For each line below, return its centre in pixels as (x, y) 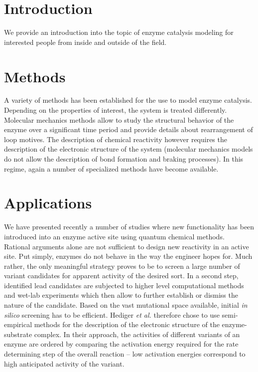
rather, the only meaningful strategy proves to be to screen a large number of (122, 266)
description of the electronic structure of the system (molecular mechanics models (129, 149)
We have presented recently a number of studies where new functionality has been (129, 227)
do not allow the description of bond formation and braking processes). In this (124, 159)
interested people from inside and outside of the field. (85, 42)
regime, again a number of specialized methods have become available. (111, 168)
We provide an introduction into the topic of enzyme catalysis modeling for (119, 32)
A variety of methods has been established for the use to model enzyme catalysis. (128, 100)
